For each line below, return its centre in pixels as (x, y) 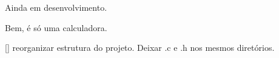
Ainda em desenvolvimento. (56, 7)
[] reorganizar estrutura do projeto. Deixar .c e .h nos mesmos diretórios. (140, 48)
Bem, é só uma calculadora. (56, 27)
